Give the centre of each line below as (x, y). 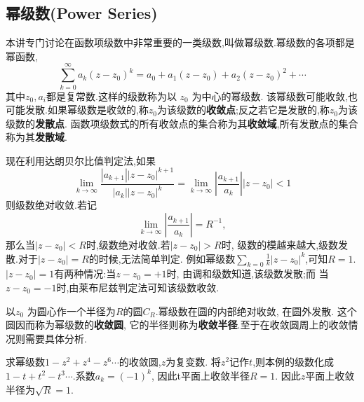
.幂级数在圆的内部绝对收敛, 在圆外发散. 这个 (256, 311)
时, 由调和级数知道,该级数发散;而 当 (248, 273)
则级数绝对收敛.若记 (51, 205)
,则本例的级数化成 (294, 362)
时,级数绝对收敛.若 (128, 244)
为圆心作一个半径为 (71, 311)
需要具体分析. (56, 338)
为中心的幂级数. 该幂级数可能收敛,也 (275, 96)
